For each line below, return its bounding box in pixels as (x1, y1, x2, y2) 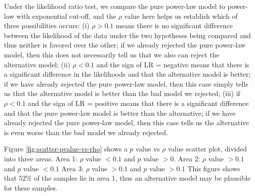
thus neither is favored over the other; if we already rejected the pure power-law (4, 40, 246, 50)
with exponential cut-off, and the (16, 10, 116, 21)
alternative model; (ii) (4, 59, 71, 69)
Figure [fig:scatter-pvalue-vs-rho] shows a (4, 144, 127, 154)
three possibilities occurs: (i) (4, 20, 90, 31)
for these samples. (4, 182, 58, 193)
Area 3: (61, 163, 84, 173)
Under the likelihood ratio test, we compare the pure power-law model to (4, 1, 225, 11)
